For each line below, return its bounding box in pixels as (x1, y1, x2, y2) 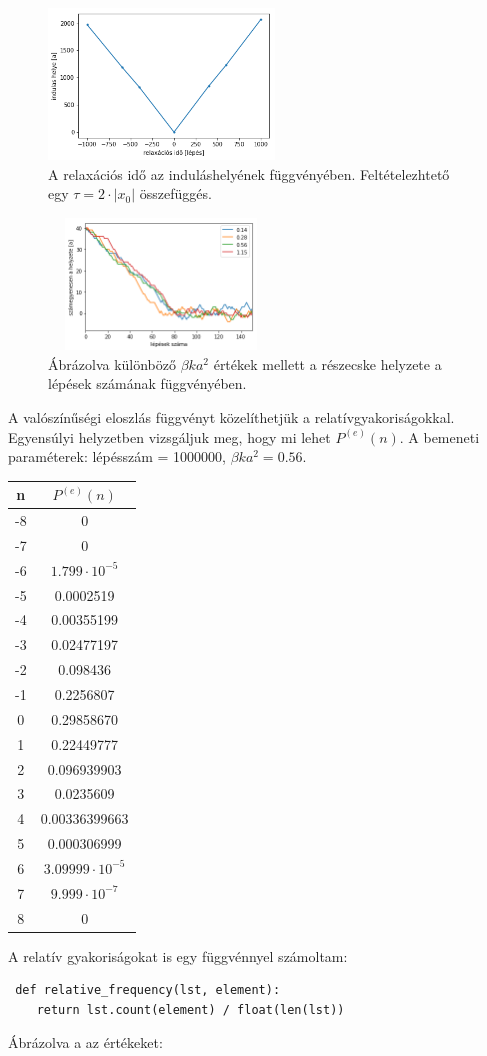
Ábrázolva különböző (48, 353, 177, 374)
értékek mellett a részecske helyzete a (213, 353, 442, 374)
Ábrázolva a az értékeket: (8, 1032, 163, 1053)
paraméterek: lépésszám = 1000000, (8, 446, 226, 467)
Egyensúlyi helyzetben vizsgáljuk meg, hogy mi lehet (8, 426, 331, 447)
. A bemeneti (399, 426, 480, 447)
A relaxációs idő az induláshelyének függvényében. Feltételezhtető (48, 163, 450, 184)
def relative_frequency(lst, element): (15, 983, 281, 998)
